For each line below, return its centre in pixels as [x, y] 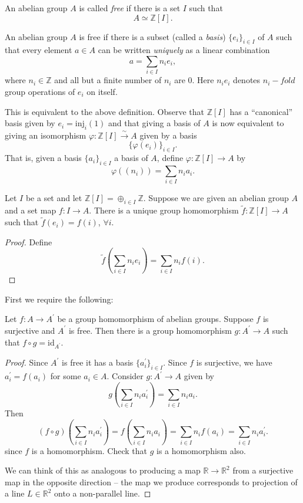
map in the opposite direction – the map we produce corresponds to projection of [151, 481]
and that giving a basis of [154, 123]
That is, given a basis [43, 158]
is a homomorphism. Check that [89, 450]
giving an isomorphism [46, 135]
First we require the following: [59, 299]
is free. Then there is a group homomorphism [150, 330]
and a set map [31, 210]
